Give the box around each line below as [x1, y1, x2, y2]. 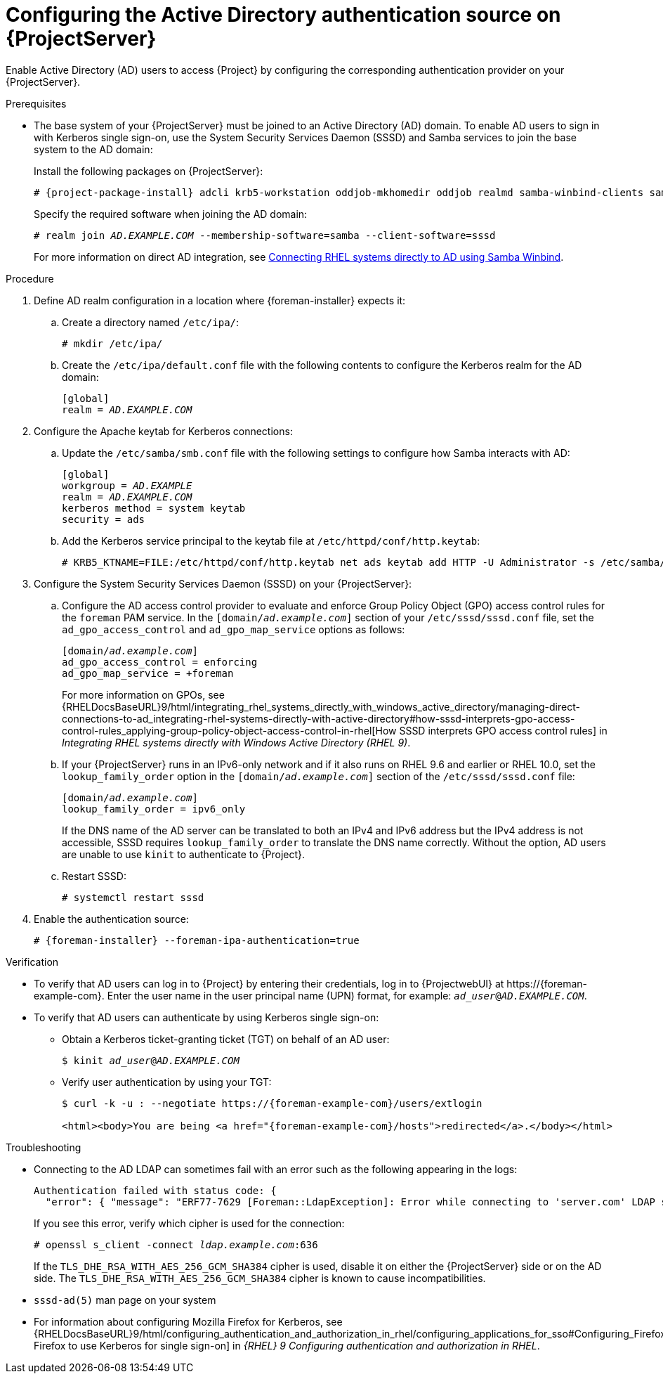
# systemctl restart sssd [62, 891, 204, 903]
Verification [6, 955, 59, 968]
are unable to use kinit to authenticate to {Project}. [62, 848, 306, 860]
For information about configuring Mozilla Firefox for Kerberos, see [34, 1315, 343, 1328]
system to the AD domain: [34, 143, 153, 155]
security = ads [62, 513, 145, 525]
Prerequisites [6, 97, 67, 110]
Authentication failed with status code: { [34, 1184, 277, 1196]
